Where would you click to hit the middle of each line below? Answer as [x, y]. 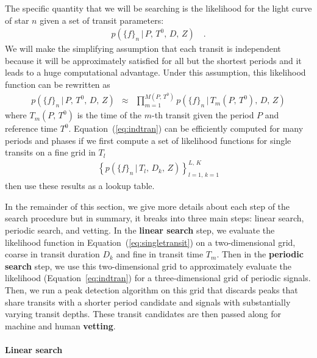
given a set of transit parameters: [102, 20]
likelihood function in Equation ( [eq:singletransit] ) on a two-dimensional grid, [150, 242]
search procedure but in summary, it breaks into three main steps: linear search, [155, 218]
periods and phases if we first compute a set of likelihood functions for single [148, 140]
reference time [31, 128]
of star [17, 20]
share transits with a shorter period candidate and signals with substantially [148, 302]
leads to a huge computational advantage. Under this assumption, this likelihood [155, 72]
